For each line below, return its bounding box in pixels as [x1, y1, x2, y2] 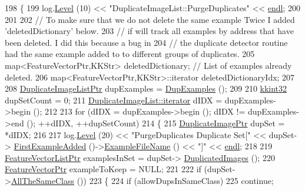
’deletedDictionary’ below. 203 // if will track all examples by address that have [5, 25, 294, 37]
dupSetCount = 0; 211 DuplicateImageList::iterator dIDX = [5, 93, 223, 106]
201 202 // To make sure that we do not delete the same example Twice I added [5, 13, 295, 25]
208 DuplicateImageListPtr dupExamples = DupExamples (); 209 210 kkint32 [5, 82, 287, 95]
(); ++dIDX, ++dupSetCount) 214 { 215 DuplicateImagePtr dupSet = [26, 116, 285, 129]
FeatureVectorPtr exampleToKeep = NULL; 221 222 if [5, 163, 201, 175]
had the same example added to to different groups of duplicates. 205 [5, 48, 255, 60]
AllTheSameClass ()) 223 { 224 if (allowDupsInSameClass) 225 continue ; [11, 174, 274, 186]
